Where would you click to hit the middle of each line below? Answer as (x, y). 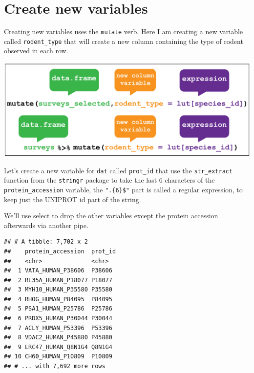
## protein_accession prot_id (60, 251)
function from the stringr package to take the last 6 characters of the (109, 180)
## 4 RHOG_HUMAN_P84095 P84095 (58, 299)
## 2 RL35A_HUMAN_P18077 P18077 (58, 280)
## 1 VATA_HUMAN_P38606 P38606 (58, 271)
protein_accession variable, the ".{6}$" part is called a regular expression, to (123, 189)
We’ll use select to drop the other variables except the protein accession (111, 216)
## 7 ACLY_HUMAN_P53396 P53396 (58, 328)
